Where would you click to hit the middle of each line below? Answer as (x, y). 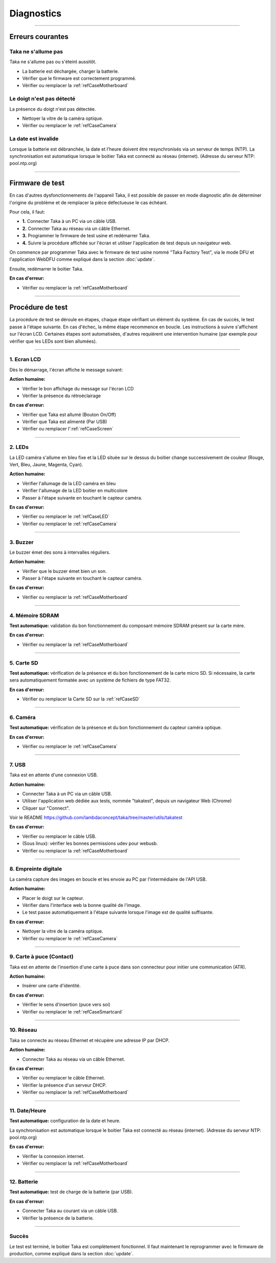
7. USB (17, 764)
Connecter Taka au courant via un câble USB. (70, 1211)
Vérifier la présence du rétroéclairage (62, 396)
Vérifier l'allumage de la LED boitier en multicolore (75, 491)
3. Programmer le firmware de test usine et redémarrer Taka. (86, 236)
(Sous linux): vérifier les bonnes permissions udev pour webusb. (90, 843)
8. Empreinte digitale (36, 869)
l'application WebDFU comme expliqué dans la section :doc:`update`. (82, 259)
